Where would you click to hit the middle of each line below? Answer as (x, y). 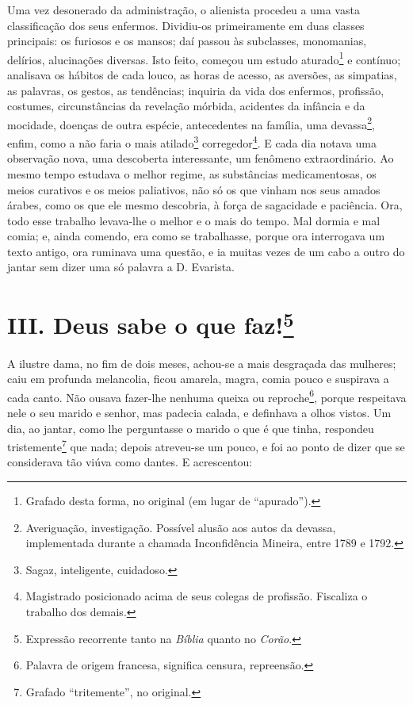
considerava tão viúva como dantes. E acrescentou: (130, 462)
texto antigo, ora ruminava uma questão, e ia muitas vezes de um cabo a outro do (206, 251)
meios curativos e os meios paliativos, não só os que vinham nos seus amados (194, 189)
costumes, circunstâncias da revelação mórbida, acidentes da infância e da (186, 106)
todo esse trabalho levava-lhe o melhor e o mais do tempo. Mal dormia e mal (194, 220)
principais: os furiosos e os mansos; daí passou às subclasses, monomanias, (187, 41)
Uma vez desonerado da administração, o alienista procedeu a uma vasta (184, 10)
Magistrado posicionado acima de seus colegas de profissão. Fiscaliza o (197, 596)
